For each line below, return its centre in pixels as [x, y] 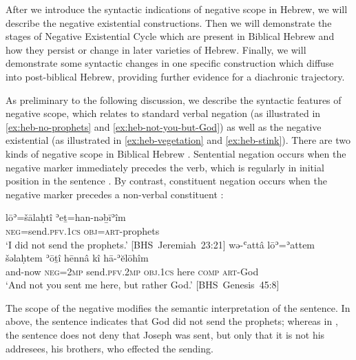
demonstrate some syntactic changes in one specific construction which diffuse [170, 63]
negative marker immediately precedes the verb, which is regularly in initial [165, 167]
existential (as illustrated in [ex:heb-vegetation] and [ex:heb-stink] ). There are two [178, 140]
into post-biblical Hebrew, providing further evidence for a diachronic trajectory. [175, 76]
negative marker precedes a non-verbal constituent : [115, 194]
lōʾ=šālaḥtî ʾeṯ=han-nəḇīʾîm [66, 217]
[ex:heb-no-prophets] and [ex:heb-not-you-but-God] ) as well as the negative [164, 126]
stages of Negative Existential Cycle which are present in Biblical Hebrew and [170, 36]
